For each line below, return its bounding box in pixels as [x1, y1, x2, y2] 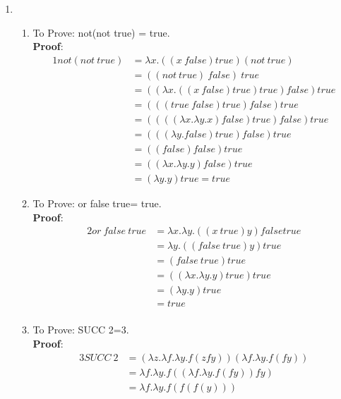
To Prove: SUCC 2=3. [32, 322, 129, 337]
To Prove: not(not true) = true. [32, 25, 170, 39]
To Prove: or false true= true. [32, 196, 162, 211]
